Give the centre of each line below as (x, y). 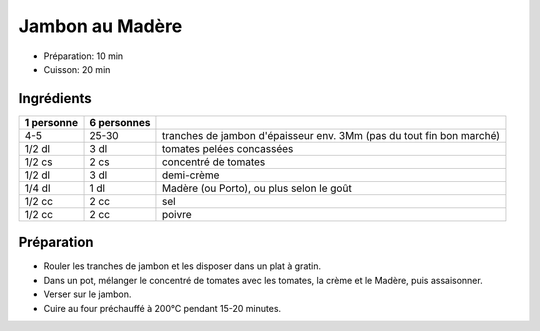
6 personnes (120, 122)
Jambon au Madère (100, 26)
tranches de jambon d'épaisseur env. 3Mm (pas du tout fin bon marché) (330, 135)
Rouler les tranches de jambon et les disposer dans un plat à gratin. (182, 266)
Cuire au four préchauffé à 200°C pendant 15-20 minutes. (162, 308)
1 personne (51, 122)
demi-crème (190, 175)
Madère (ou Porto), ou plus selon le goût (256, 188)
